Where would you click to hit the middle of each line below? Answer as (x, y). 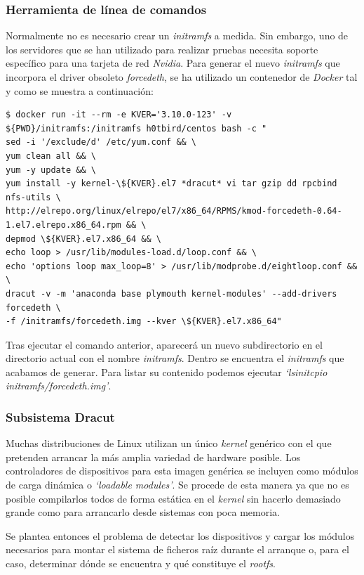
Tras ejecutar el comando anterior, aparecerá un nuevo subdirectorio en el (164, 344)
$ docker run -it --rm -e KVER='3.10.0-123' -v (119, 115)
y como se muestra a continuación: (80, 90)
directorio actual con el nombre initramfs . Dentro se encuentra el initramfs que (175, 358)
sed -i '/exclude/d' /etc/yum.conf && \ (101, 142)
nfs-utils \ (33, 197)
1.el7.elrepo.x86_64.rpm (63, 225)
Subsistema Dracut (60, 416)
